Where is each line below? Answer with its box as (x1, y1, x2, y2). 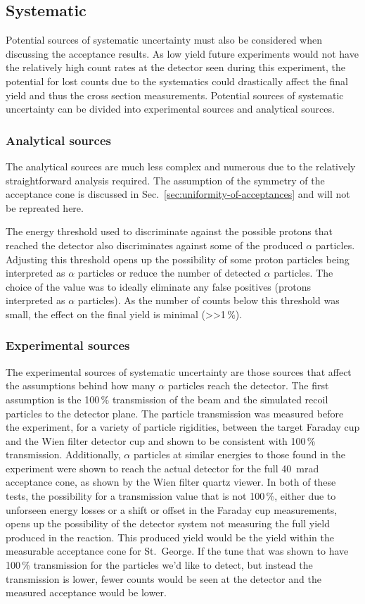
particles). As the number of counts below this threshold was (77, 293, 340, 308)
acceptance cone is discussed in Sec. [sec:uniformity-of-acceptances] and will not (6, 187, 350, 201)
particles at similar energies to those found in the (133, 447, 345, 462)
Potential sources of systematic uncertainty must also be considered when (6, 32, 322, 47)
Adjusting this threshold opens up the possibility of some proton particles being (6, 251, 350, 266)
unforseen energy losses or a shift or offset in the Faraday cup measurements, (6, 502, 338, 517)
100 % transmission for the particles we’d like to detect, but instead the (6, 558, 313, 572)
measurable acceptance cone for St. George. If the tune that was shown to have (6, 543, 349, 558)
